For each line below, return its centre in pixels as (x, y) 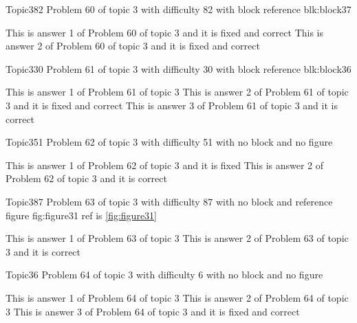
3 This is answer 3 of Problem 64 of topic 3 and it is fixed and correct (153, 311)
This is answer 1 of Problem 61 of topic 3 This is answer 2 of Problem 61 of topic (177, 92)
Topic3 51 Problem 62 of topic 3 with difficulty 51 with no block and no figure (169, 142)
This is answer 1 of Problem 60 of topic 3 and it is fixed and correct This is (164, 32)
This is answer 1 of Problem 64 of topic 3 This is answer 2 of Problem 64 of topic (177, 297)
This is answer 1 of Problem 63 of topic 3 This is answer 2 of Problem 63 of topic (177, 238)
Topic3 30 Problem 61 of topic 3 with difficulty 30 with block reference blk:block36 (178, 68)
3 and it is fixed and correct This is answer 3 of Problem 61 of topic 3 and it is (172, 105)
